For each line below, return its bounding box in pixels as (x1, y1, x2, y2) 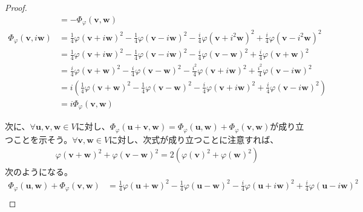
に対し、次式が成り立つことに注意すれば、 (109, 133, 279, 145)
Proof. (5, 1, 27, 13)
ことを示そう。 (13, 133, 73, 145)
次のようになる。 (5, 165, 73, 177)
